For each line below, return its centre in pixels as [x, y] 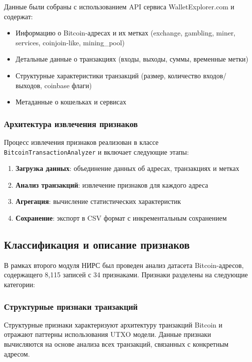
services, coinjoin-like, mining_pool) [70, 42]
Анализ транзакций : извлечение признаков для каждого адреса [112, 184]
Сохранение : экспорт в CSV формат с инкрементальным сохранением [121, 218]
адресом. [17, 353]
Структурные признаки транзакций [71, 306]
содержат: [18, 16]
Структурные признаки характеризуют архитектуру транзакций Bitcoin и [113, 324]
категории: [20, 284]
